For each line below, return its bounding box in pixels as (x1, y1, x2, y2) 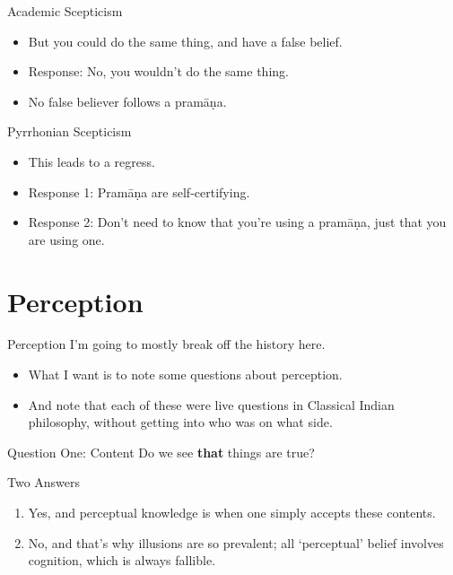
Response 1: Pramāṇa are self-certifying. (28, 182, 250, 201)
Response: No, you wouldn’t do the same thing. (28, 62, 289, 81)
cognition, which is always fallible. (28, 551, 216, 570)
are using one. (28, 230, 105, 248)
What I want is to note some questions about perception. (28, 365, 343, 384)
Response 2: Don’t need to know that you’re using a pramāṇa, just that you (28, 213, 447, 231)
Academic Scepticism (7, 2, 123, 20)
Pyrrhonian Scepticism (7, 122, 132, 141)
